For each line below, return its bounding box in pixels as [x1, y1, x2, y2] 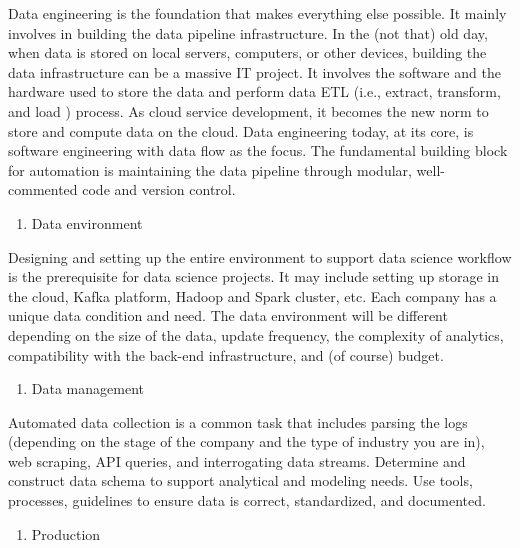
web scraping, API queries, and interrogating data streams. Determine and [8, 450, 466, 471]
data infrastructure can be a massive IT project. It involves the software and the [8, 61, 501, 82]
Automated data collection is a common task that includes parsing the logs [8, 411, 468, 432]
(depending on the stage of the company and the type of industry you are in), [8, 431, 485, 452]
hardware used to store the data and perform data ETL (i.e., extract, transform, [8, 81, 501, 102]
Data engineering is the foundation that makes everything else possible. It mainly [8, 3, 507, 23]
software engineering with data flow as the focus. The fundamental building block [8, 140, 508, 161]
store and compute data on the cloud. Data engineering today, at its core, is [8, 120, 474, 141]
